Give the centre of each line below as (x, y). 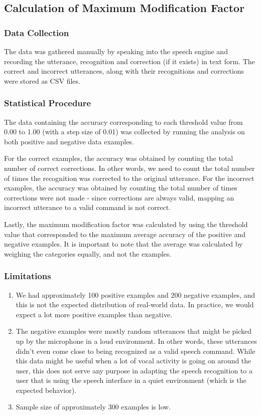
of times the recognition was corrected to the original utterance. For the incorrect (129, 178)
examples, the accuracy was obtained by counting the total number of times (121, 188)
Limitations (28, 276)
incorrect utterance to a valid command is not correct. (87, 207)
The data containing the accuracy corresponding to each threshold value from (123, 122)
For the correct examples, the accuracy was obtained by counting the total (119, 158)
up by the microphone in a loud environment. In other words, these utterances (136, 341)
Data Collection (37, 32)
